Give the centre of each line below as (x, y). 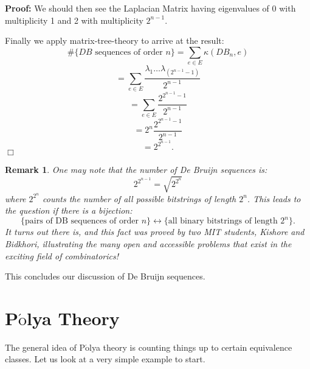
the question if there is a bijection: (69, 210)
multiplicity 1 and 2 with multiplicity (74, 20)
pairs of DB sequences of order (82, 221)
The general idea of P (45, 347)
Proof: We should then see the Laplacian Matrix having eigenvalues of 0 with (150, 8)
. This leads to (274, 198)
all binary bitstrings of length (223, 221)
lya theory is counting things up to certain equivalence (191, 347)
